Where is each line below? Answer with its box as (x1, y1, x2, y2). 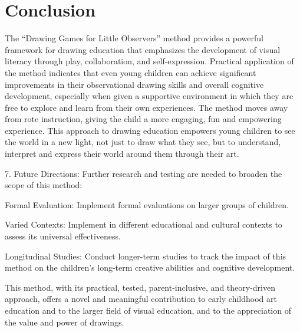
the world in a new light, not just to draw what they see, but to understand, (5, 136, 281, 148)
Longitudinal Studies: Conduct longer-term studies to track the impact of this (5, 249, 286, 262)
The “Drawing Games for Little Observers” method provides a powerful (5, 32, 263, 44)
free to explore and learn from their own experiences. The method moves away (5, 101, 288, 113)
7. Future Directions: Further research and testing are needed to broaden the (5, 167, 282, 179)
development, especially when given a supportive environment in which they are (5, 90, 294, 102)
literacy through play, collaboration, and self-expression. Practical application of (5, 55, 294, 67)
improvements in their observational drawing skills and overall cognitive (5, 78, 264, 90)
